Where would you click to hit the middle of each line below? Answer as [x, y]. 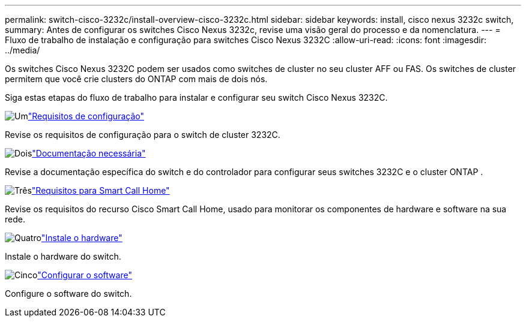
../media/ [23, 50]
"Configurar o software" [85, 275]
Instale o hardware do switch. [63, 256]
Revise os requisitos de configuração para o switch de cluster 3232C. [143, 135]
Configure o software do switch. [68, 294]
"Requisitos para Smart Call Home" [101, 190]
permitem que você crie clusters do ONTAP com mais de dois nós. [136, 79]
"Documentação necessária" [89, 153]
